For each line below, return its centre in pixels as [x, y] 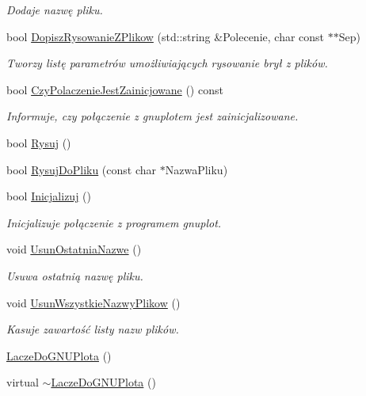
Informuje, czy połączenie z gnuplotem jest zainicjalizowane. [152, 116]
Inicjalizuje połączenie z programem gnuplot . [114, 222]
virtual [23, 382]
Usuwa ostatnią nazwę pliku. [75, 275]
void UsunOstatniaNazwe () [74, 249]
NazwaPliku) [196, 169]
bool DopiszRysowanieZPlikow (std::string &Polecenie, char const [166, 36]
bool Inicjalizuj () [49, 196]
